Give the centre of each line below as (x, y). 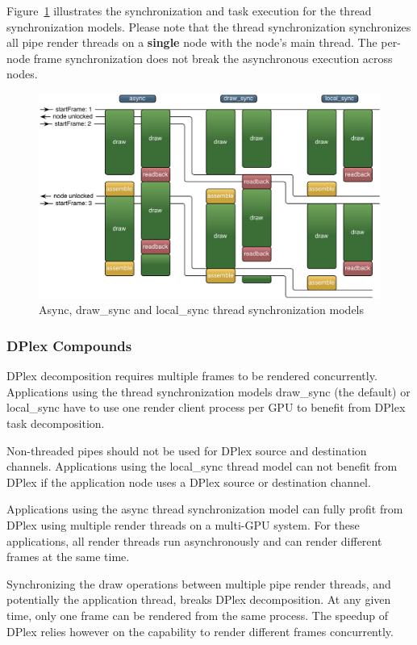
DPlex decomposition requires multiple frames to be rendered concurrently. (192, 376)
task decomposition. (56, 423)
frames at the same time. (68, 557)
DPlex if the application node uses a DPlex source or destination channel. (189, 482)
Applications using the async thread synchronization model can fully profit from (205, 509)
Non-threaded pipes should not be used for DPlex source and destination (187, 450)
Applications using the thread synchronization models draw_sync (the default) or (208, 391)
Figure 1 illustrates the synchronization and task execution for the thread (189, 10)
